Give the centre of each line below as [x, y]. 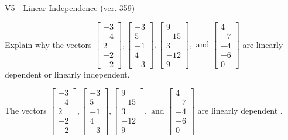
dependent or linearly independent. [67, 74]
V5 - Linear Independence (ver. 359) [70, 8]
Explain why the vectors [48, 44]
